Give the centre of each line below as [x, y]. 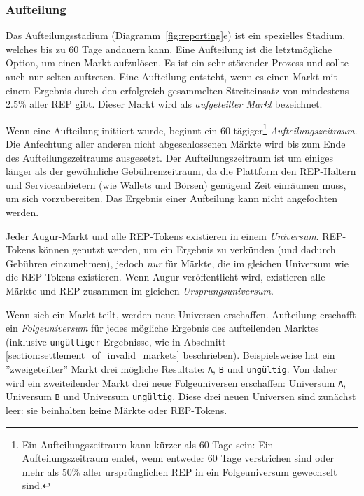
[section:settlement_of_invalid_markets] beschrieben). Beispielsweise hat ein [170, 355]
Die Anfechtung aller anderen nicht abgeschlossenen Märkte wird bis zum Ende [176, 144]
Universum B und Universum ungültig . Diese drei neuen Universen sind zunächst [181, 396]
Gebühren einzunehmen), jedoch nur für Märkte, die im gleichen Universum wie [177, 263]
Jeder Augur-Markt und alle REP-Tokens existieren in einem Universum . [162, 235]
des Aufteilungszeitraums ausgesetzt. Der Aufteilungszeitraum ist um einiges [169, 157]
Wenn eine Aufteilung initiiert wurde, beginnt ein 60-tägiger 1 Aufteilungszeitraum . [182, 129]
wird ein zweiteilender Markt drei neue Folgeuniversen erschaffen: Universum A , [176, 382]
